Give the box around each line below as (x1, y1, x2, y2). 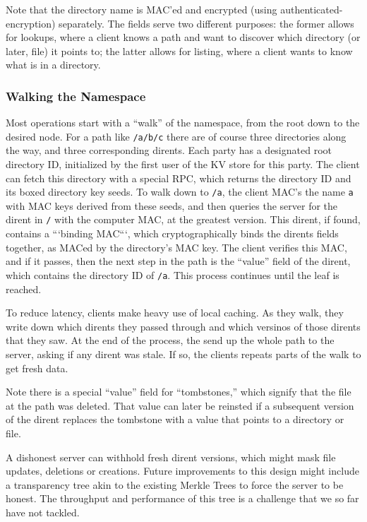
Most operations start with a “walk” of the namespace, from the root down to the (6, 115, 360, 130)
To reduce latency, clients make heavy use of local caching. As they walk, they (6, 305, 344, 320)
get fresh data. (6, 360, 68, 375)
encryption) (6, 16, 56, 30)
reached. (6, 281, 42, 296)
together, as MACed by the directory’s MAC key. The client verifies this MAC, (6, 239, 347, 254)
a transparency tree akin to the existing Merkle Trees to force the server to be (6, 477, 344, 492)
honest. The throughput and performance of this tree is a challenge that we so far (6, 491, 359, 506)
